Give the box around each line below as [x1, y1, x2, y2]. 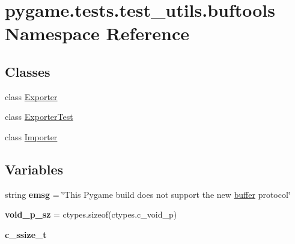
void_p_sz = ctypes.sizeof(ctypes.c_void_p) [5, 208, 177, 221]
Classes [5, 62, 50, 80]
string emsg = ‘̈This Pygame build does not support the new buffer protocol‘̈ [5, 188, 291, 200]
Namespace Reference [5, 21, 189, 46]
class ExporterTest [5, 110, 73, 123]
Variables [5, 159, 64, 178]
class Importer [5, 130, 58, 143]
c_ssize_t [5, 228, 47, 240]
